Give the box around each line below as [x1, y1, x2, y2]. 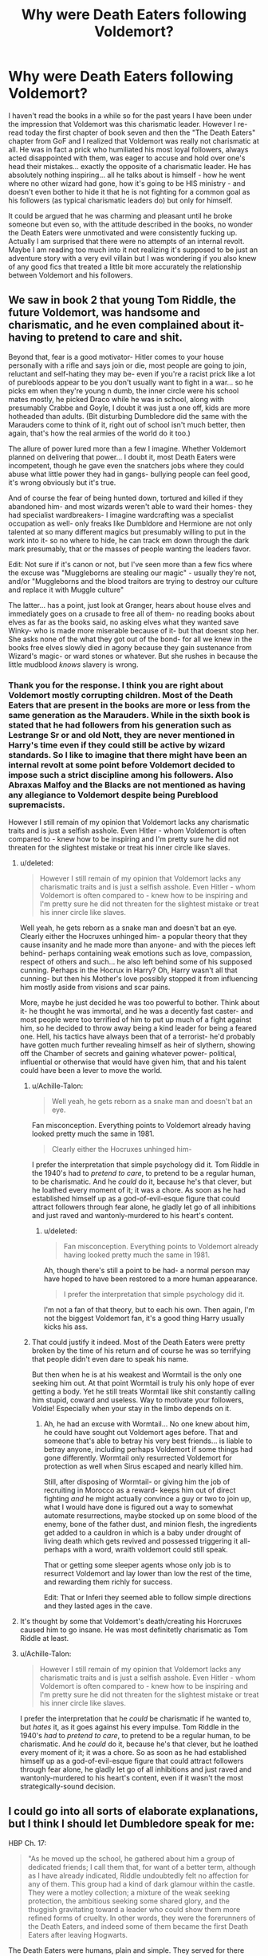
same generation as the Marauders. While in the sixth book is [8, 709, 250, 720]
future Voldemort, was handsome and [8, 306, 201, 320]
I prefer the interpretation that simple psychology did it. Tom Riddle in [31, 1160, 260, 1169]
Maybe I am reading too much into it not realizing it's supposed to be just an [8, 245, 258, 254]
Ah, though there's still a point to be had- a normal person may [43, 1266, 250, 1276]
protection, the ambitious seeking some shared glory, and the [27, 1896, 230, 1906]
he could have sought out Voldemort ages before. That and [43, 1428, 238, 1437]
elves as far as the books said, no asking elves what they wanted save [8, 617, 239, 627]
